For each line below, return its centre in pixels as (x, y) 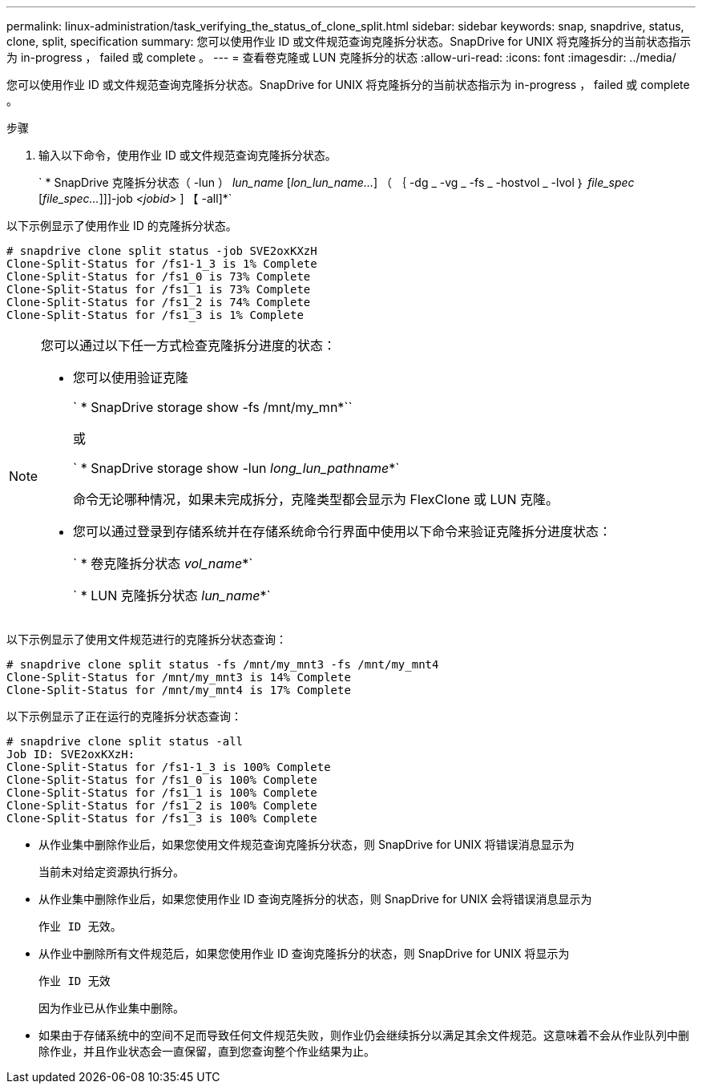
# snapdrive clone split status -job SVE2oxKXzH (162, 251)
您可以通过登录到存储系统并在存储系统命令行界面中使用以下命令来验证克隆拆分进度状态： (343, 531)
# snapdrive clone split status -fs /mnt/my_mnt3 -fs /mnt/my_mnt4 (223, 664)
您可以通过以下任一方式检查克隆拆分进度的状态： (189, 345)
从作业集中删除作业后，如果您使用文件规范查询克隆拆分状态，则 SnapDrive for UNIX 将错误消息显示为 (307, 844)
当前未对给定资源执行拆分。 (111, 872)
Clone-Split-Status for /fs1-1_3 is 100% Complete (169, 767)
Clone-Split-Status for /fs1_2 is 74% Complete (159, 302)
